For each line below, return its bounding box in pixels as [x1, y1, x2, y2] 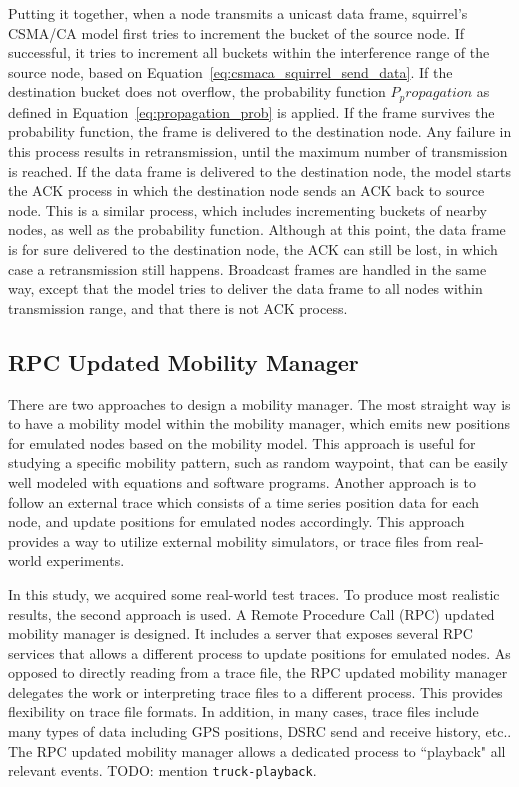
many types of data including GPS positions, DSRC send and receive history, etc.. [8, 721, 512, 742]
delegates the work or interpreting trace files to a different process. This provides [8, 681, 503, 702]
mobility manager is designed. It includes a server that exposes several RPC [8, 623, 473, 644]
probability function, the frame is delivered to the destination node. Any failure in [8, 121, 512, 142]
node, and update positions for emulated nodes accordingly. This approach [8, 511, 465, 532]
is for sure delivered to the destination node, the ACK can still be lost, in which [8, 238, 498, 259]
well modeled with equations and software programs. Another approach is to [8, 471, 476, 492]
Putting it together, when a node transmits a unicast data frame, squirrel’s [8, 3, 468, 23]
